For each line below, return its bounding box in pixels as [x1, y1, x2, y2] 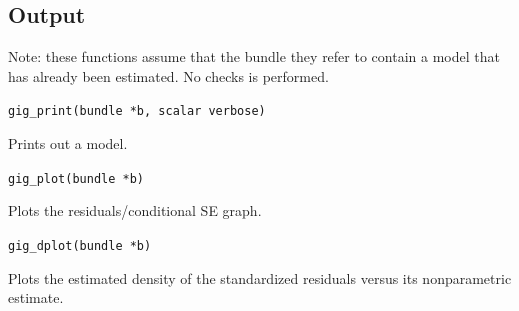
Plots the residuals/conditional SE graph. [8, 200, 262, 221]
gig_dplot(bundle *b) [8, 238, 152, 253]
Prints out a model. [8, 133, 128, 154]
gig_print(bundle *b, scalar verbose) [8, 104, 266, 119]
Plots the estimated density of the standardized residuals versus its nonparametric [8, 267, 512, 288]
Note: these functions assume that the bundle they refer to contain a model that [8, 46, 500, 67]
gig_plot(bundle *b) [8, 171, 145, 186]
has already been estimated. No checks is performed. [8, 65, 329, 86]
